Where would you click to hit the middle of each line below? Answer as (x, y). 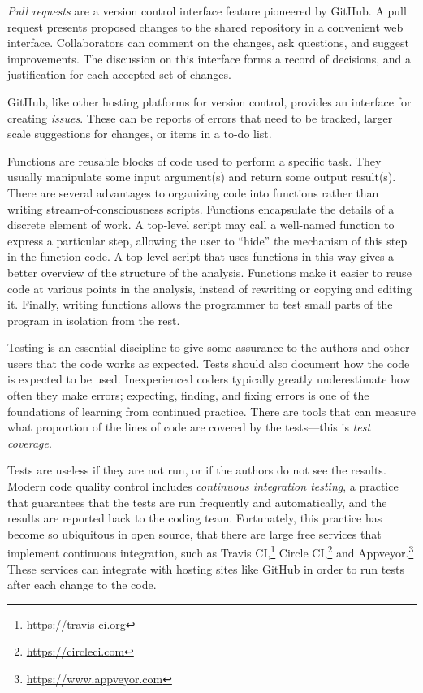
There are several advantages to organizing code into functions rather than (193, 192)
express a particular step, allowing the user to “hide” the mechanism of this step (207, 240)
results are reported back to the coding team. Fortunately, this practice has (195, 518)
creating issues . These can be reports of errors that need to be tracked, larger (200, 117)
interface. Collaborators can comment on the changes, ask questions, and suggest (208, 43)
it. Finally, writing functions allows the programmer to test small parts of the (200, 304)
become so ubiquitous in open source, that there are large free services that (194, 533)
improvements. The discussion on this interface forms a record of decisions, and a (209, 58)
